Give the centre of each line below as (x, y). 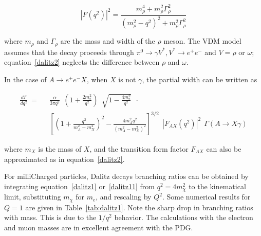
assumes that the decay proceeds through (69, 52)
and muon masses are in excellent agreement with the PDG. (99, 227)
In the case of (25, 79)
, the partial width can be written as (200, 79)
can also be (224, 149)
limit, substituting (33, 197)
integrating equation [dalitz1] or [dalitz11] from (80, 186)
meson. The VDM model (202, 41)
